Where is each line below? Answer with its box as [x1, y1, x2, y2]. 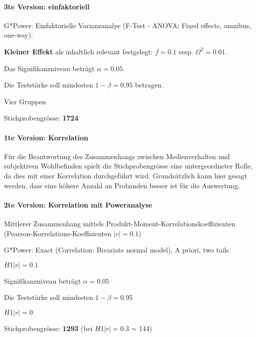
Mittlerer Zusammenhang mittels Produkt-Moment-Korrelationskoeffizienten [4, 218, 236, 228]
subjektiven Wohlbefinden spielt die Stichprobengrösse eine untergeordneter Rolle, [4, 161, 253, 171]
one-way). [4, 30, 33, 40]
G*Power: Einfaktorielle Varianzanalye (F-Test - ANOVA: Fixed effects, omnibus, [4, 20, 252, 30]
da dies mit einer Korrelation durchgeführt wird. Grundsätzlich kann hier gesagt [4, 170, 247, 180]
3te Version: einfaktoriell [4, 1, 90, 11]
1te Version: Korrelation [4, 132, 88, 142]
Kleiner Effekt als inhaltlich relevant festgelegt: [4, 46, 153, 56]
